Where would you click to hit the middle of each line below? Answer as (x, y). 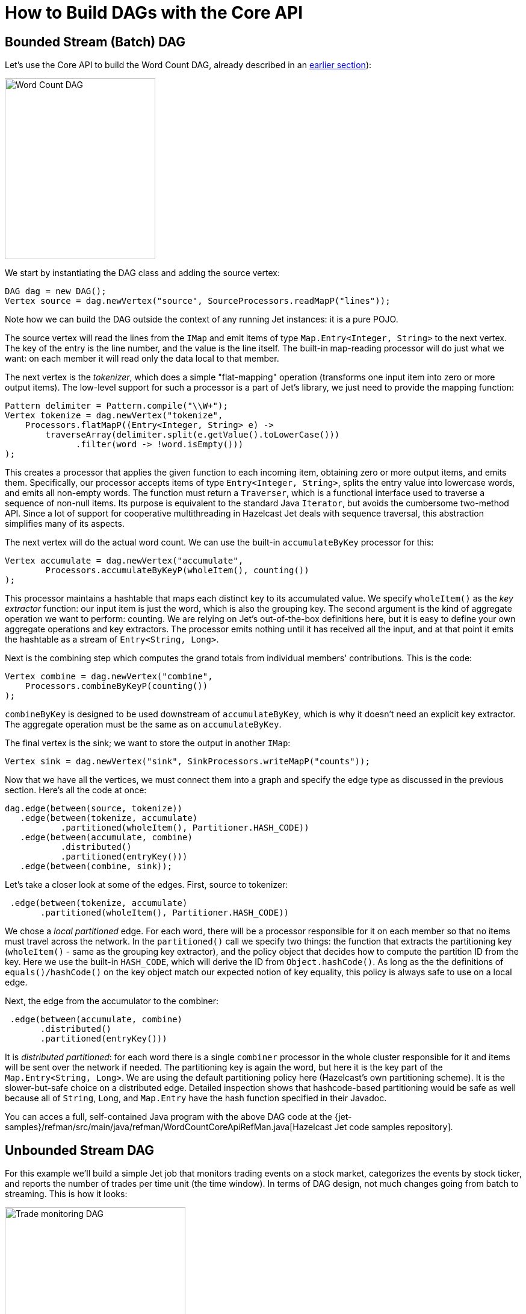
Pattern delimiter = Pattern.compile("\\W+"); (116, 406)
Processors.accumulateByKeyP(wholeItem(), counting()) (177, 571)
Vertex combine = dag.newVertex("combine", (109, 677)
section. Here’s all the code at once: (76, 790)
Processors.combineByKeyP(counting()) (116, 686)
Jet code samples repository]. (394, 1127)
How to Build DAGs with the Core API (154, 13)
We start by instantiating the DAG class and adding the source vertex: (142, 273)
